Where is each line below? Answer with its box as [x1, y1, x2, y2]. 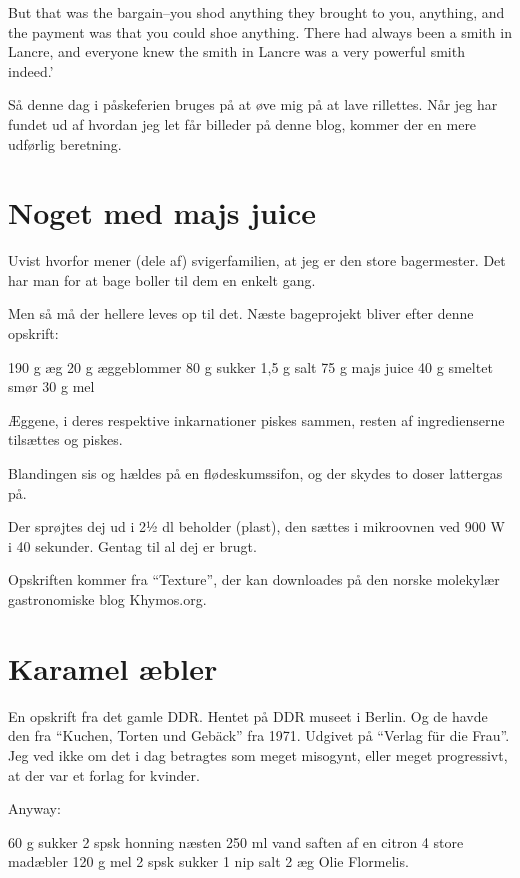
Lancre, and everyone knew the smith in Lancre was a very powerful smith [8, 41, 465, 62]
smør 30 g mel [8, 376, 95, 397]
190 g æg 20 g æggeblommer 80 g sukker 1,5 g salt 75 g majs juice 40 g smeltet [8, 356, 493, 377]
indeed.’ [8, 60, 54, 81]
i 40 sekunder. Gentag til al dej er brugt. [8, 535, 257, 556]
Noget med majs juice [8, 192, 316, 233]
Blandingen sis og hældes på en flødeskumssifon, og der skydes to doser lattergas [8, 463, 503, 484]
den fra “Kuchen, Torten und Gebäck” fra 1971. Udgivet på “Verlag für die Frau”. [8, 725, 510, 746]
